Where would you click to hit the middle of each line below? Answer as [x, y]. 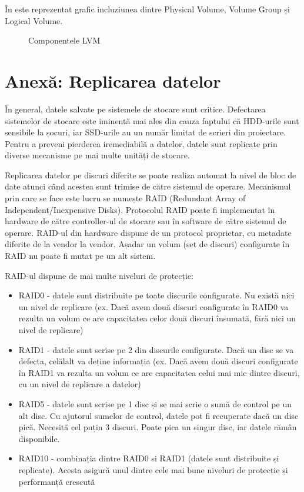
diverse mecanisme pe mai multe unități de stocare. [97, 155]
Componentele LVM [64, 40]
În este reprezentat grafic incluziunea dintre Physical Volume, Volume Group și [147, 9]
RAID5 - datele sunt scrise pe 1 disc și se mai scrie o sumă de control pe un [155, 403]
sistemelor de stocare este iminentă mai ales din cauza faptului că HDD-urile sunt [152, 120]
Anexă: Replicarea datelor [113, 80]
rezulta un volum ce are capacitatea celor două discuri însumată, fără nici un [157, 318]
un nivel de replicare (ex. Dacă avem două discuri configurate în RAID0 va [153, 306]
